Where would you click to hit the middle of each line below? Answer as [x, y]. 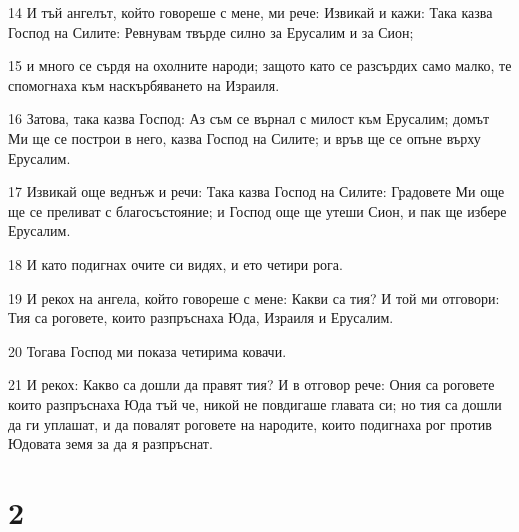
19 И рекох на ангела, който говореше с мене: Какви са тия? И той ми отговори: [254, 297]
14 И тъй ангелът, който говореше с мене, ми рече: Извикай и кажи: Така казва [250, 12]
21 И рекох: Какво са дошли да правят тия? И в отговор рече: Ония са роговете [251, 384]
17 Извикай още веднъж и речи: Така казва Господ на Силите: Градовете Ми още [256, 191]
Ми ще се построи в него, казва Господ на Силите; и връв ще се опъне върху [244, 137]
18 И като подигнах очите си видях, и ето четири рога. [175, 263]
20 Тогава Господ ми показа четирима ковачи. [147, 350]
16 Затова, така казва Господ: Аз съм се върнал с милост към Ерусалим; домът [249, 118]
